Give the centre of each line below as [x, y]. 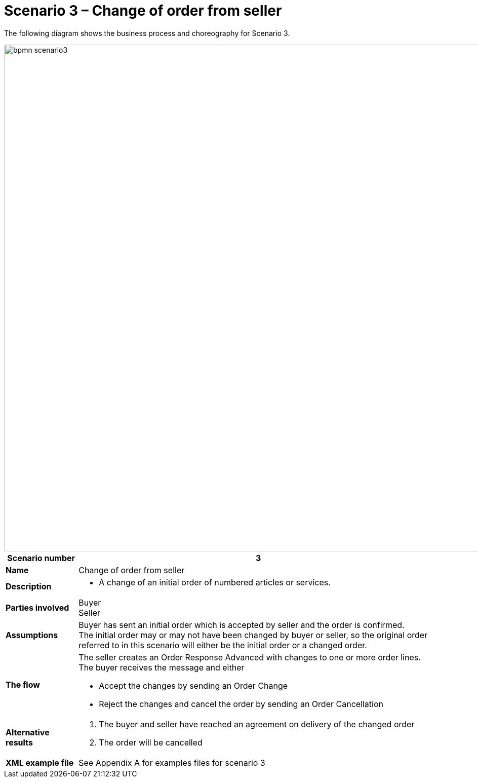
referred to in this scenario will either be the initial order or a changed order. [223, 645]
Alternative [28, 732]
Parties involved [37, 607]
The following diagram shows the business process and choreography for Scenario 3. [147, 33]
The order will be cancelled [151, 742]
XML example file [40, 762]
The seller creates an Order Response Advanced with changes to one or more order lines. [250, 657]
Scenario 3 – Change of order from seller [143, 11]
